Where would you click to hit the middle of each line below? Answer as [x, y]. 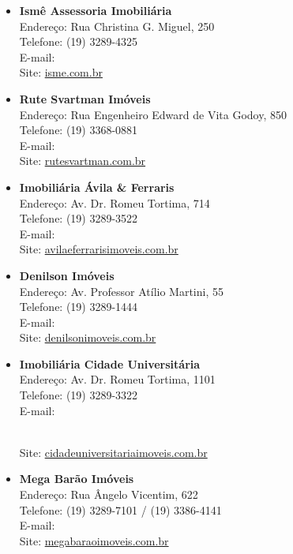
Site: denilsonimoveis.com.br [88, 337]
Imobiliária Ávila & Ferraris [97, 187]
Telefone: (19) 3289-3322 [79, 395]
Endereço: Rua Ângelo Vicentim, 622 [109, 494]
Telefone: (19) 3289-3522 [79, 218]
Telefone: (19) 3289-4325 [79, 41]
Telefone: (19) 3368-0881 [79, 130]
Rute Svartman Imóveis [85, 98]
